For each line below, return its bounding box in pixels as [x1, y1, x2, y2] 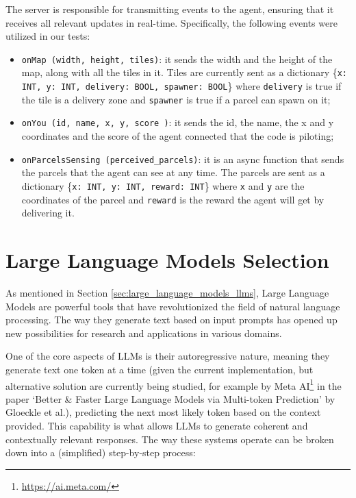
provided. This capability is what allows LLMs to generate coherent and [5, 418, 308, 432]
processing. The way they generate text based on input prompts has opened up [5, 312, 338, 327]
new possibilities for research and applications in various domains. [5, 325, 282, 340]
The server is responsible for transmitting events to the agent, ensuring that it [5, 2, 334, 16]
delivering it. [21, 206, 75, 220]
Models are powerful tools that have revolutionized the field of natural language [5, 299, 340, 313]
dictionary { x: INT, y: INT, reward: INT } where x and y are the [21, 178, 305, 192]
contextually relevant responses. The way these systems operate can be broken [5, 432, 334, 446]
